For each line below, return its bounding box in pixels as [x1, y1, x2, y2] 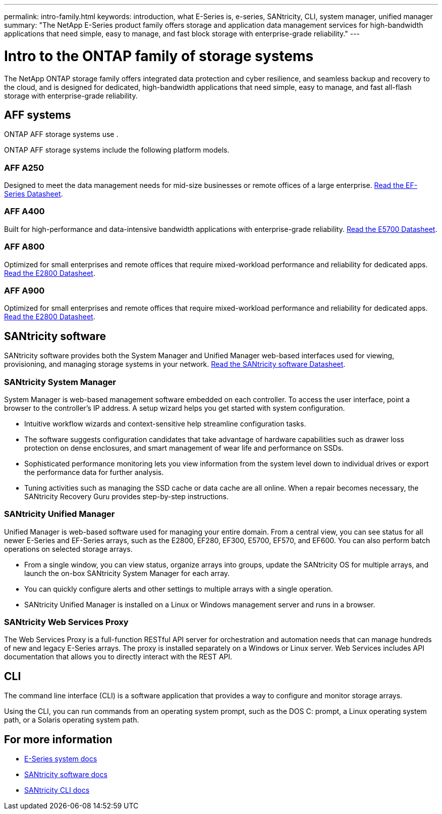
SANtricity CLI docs [24, 786, 90, 795]
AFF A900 [4, 285, 45, 296]
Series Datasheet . [4, 189, 63, 199]
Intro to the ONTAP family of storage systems [4, 47, 314, 65]
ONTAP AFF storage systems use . [4, 130, 119, 139]
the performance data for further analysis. [24, 467, 164, 476]
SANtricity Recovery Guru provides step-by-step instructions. [24, 492, 229, 501]
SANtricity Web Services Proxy [4, 617, 129, 628]
